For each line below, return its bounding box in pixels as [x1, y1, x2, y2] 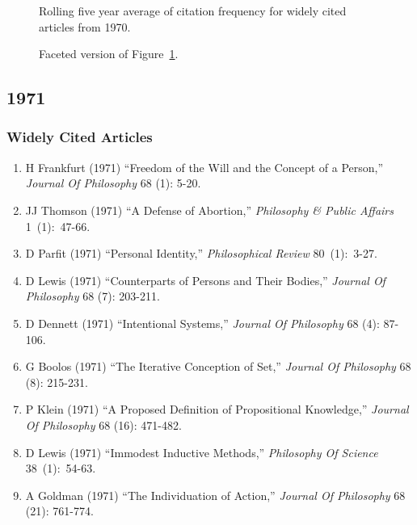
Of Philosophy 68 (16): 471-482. [25, 416, 182, 433]
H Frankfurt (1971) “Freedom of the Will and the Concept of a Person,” [25, 158, 384, 175]
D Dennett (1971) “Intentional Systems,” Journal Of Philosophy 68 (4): [25, 314, 380, 331]
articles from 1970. [39, 18, 131, 35]
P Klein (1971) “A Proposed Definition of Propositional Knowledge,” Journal [25, 401, 409, 418]
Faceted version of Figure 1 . [39, 45, 179, 62]
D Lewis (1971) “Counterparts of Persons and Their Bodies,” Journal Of [25, 271, 385, 288]
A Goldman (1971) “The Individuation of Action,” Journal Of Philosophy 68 [25, 486, 406, 503]
